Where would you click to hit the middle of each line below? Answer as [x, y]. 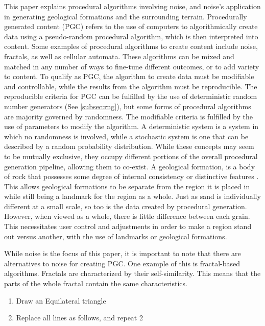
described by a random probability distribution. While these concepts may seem [129, 146]
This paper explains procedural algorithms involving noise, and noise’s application [132, 6]
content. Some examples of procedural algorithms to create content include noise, [131, 46]
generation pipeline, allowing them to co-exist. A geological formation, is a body [130, 166]
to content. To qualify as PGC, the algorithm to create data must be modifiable [129, 76]
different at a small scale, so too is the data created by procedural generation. [126, 206]
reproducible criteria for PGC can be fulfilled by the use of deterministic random [131, 96]
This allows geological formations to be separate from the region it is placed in [127, 186]
